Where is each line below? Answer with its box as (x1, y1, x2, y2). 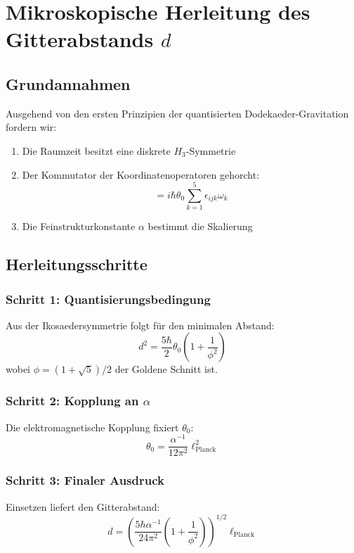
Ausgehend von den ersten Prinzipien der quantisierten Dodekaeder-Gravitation (6, 106, 349, 120)
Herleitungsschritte (6, 253, 147, 275)
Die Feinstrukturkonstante (22, 219, 136, 234)
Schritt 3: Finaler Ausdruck (6, 471, 165, 489)
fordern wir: (6, 120, 57, 134)
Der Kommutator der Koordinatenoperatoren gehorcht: (22, 167, 260, 182)
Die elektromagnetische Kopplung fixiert (6, 419, 179, 434)
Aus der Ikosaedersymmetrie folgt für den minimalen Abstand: (6, 317, 275, 332)
